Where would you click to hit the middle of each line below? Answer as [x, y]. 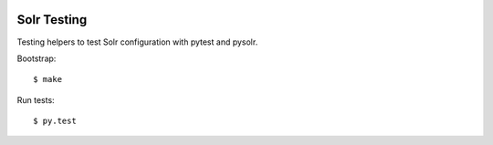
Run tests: [36, 99]
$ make [48, 79]
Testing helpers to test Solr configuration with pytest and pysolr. [137, 42]
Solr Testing [52, 20]
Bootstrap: [37, 58]
